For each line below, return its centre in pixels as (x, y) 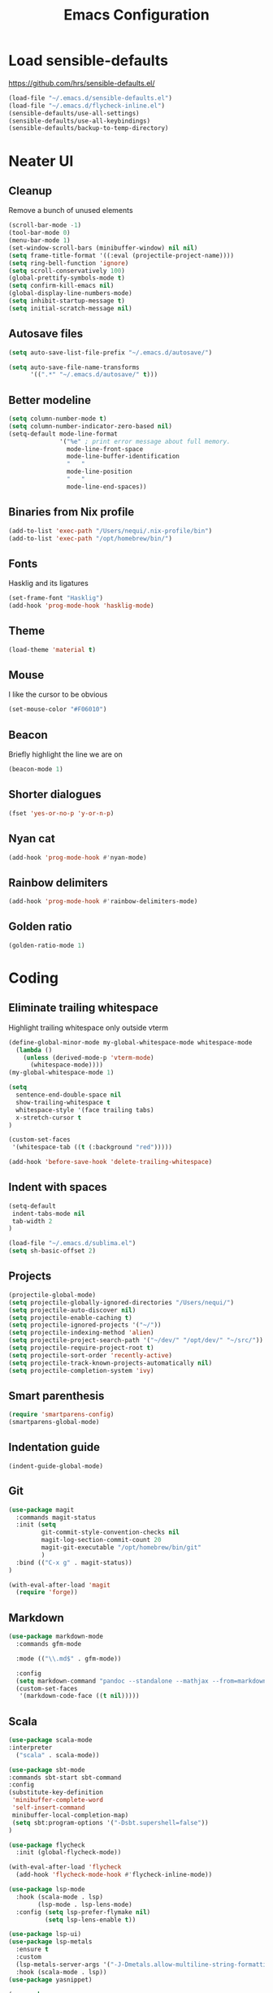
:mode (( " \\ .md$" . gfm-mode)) (69, 1659)
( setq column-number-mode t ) (58, 419)
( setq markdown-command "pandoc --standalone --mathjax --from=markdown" (143, 1681)
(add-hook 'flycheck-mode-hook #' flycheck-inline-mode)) (114, 1875)
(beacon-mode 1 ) (36, 770)
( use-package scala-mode (50, 1740)
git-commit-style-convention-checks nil (110, 1533)
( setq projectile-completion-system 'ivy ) (81, 1370)
